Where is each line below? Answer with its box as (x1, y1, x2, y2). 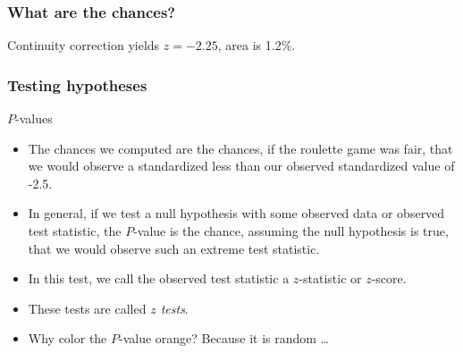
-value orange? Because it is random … (119, 329, 329, 348)
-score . (371, 269, 407, 288)
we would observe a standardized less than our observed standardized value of (28, 156, 455, 175)
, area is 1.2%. (217, 36, 296, 55)
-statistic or (299, 269, 362, 288)
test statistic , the (28, 222, 122, 240)
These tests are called (28, 298, 147, 317)
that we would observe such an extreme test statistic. (28, 239, 320, 257)
